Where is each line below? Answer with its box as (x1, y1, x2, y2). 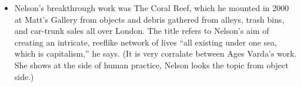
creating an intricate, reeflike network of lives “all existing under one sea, (14, 36, 277, 48)
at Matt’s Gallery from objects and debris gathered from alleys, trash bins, (14, 13, 285, 25)
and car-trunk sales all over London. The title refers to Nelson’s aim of (14, 25, 269, 37)
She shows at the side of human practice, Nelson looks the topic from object (14, 58, 289, 71)
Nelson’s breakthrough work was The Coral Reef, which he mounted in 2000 (14, 2, 289, 13)
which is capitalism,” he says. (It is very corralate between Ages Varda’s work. (14, 47, 297, 60)
